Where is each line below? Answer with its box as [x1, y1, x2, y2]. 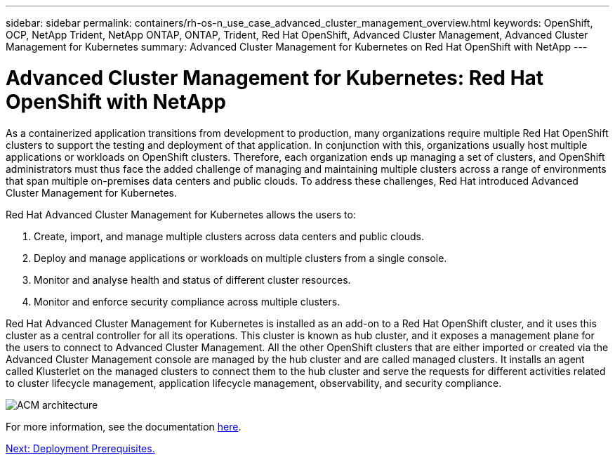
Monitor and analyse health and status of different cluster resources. [34, 273, 351, 286]
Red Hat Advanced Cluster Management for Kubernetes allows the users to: [6, 208, 356, 221]
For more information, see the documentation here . [6, 420, 242, 433]
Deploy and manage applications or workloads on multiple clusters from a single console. [34, 251, 447, 264]
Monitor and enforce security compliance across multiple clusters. [34, 295, 340, 308]
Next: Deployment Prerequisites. [6, 442, 155, 454]
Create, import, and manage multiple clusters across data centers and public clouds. [34, 230, 425, 242]
